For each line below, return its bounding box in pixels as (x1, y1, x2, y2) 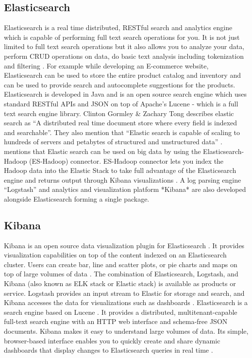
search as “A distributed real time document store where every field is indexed (4, 118, 237, 128)
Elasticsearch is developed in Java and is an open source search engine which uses (4, 89, 247, 99)
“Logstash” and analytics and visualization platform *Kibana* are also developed (4, 184, 246, 194)
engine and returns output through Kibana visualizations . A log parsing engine (4, 174, 241, 185)
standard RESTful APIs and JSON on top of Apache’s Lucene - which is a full (4, 98, 238, 108)
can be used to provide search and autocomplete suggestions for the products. (4, 79, 235, 89)
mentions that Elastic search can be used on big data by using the (4, 146, 201, 156)
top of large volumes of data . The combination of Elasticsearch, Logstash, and (4, 269, 238, 279)
